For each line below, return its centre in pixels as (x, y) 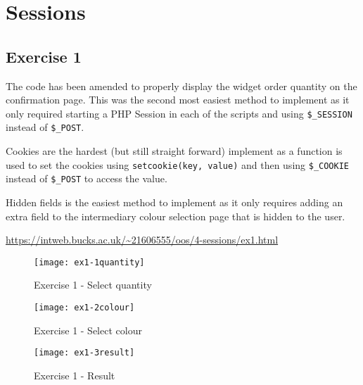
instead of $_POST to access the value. (87, 178)
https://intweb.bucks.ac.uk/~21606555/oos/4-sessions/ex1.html (142, 240)
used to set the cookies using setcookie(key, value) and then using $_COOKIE (177, 164)
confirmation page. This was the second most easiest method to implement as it (178, 100)
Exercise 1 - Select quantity (93, 285)
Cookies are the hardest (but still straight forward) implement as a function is (174, 151)
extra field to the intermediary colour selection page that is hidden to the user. (176, 216)
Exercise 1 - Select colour (88, 330)
